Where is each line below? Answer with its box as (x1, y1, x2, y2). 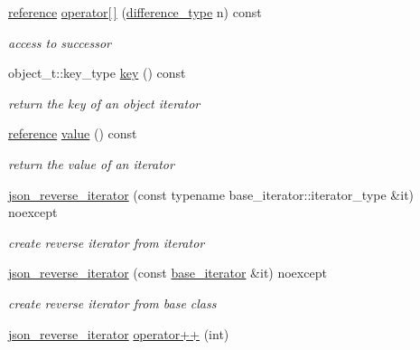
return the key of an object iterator (8, 93, 201, 112)
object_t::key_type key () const (8, 63, 186, 82)
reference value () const (8, 124, 137, 143)
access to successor (8, 33, 111, 52)
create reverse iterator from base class (8, 293, 217, 312)
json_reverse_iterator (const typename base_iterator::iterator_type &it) (8, 184, 415, 203)
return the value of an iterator (8, 154, 174, 173)
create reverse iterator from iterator (8, 232, 205, 251)
